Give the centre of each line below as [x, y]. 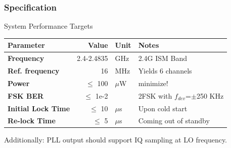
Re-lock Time [32, 121]
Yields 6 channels [165, 70]
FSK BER [26, 95]
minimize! [153, 83]
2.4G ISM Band [163, 58]
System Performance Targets [49, 26]
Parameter [26, 45]
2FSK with [155, 95]
